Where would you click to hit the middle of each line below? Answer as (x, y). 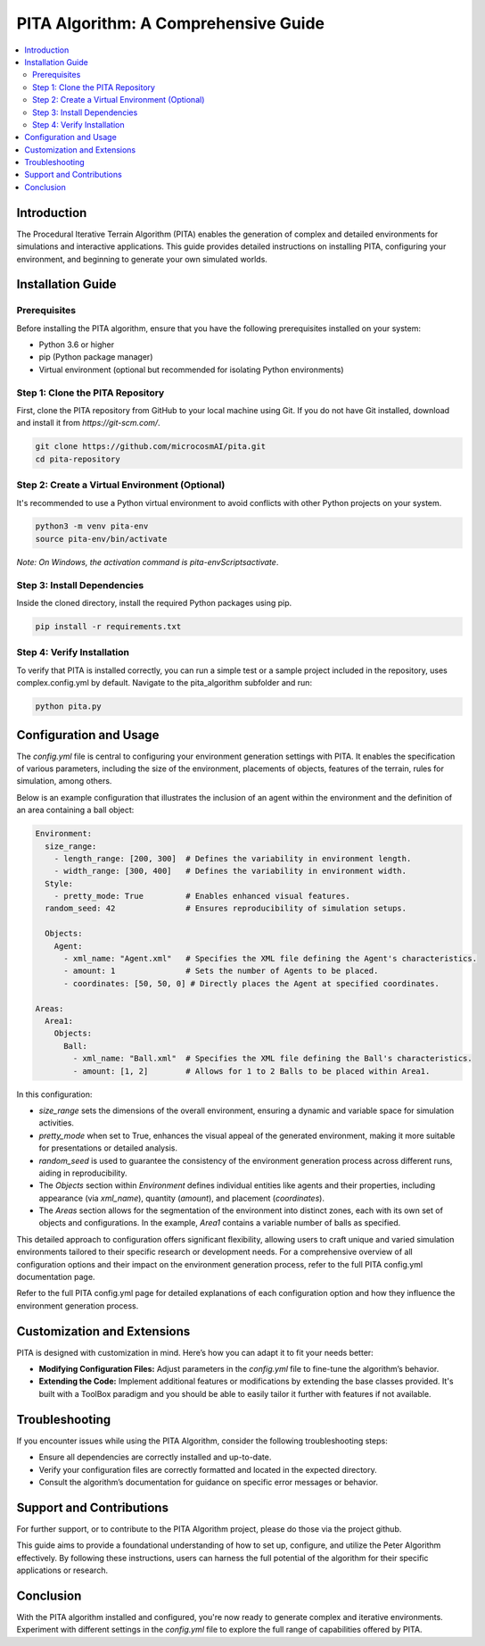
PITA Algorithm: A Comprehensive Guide (171, 23)
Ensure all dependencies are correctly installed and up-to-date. (155, 1457)
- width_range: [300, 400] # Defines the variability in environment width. (230, 871)
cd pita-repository (78, 459)
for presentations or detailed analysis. (108, 1148)
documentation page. (56, 1277)
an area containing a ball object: (75, 810)
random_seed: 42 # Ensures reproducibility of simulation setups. (226, 909)
